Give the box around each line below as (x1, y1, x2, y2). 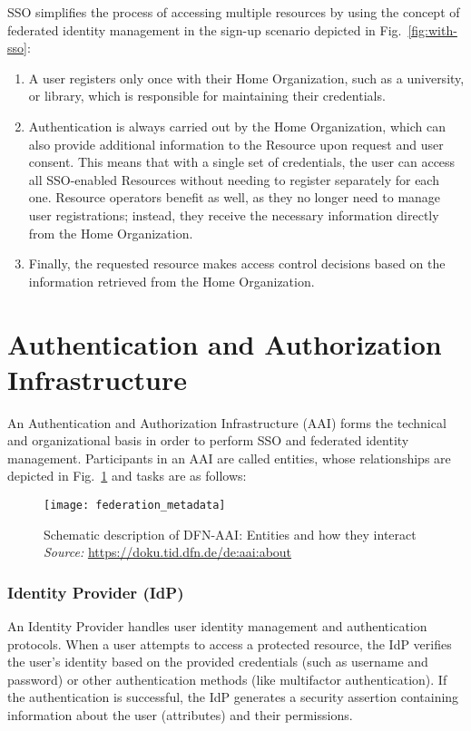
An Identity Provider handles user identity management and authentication (7, 617, 427, 636)
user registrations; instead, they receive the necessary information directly (28, 205, 439, 224)
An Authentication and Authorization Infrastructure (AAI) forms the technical (7, 413, 446, 432)
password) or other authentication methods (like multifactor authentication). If (7, 669, 447, 688)
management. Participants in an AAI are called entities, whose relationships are (7, 448, 451, 467)
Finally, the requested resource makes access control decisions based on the (28, 254, 446, 273)
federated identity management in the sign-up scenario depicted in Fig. (7, 20, 402, 39)
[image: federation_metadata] (44, 499, 226, 512)
